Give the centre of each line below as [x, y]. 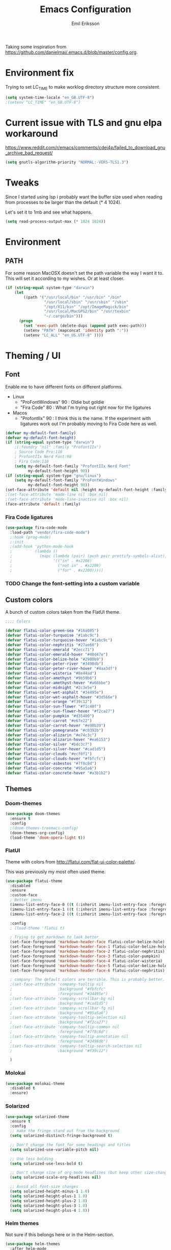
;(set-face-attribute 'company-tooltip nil [56, 984]
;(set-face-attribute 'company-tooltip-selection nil [68, 1018]
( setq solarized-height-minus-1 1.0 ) [50, 1191]
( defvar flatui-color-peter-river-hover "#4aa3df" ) [61, 669]
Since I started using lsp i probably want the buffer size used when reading [84, 197]
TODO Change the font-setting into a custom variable [73, 583]
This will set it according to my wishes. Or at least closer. [65, 278]
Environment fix [40, 73]
